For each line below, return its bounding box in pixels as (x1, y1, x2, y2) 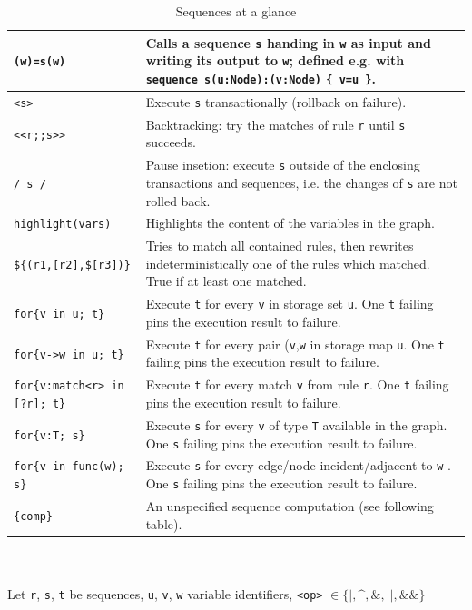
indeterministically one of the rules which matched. (145, 253, 430, 272)
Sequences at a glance (175, 2, 297, 20)
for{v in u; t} (14, 308, 105, 321)
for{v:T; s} (14, 428, 85, 442)
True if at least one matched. (145, 271, 307, 290)
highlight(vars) (14, 218, 112, 231)
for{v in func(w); (14, 460, 124, 474)
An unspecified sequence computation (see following (145, 497, 434, 515)
